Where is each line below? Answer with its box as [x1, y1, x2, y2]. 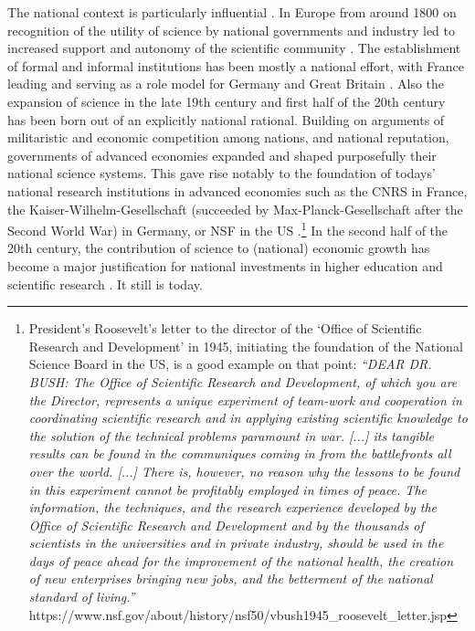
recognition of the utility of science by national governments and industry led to [7, 20, 455, 39]
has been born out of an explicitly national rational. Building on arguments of [7, 110, 445, 129]
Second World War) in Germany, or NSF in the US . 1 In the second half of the [7, 218, 449, 239]
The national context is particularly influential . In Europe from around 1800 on [7, 3, 457, 21]
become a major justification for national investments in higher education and [7, 256, 443, 275]
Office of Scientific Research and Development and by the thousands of [28, 515, 424, 534]
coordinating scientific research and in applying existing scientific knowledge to [28, 408, 468, 427]
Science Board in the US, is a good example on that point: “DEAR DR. [28, 354, 432, 373]
